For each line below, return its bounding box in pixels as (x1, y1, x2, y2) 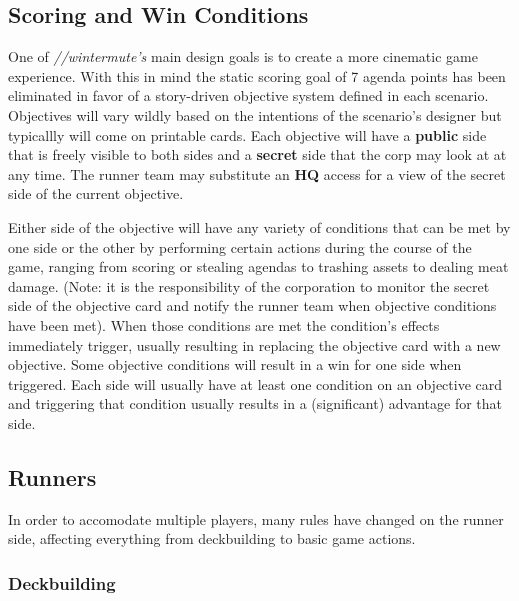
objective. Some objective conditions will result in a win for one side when (8, 354, 462, 375)
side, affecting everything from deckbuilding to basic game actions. (8, 528, 416, 549)
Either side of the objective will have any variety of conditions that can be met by (8, 216, 511, 237)
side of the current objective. (8, 183, 184, 204)
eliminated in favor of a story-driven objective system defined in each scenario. (8, 85, 489, 106)
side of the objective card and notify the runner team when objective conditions (8, 295, 497, 316)
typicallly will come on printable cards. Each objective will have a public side (8, 124, 487, 145)
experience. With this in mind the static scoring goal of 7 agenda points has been (8, 65, 506, 86)
